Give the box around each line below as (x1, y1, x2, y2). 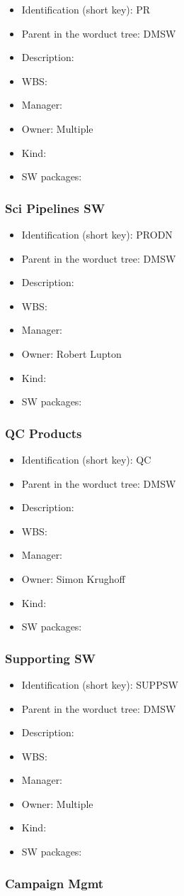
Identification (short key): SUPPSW (21, 677, 178, 692)
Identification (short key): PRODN (21, 226, 173, 241)
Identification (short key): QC (21, 452, 151, 466)
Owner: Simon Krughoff (21, 571, 125, 586)
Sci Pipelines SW (5, 199, 105, 217)
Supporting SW (5, 649, 96, 667)
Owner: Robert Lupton (21, 346, 122, 361)
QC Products (5, 424, 82, 442)
